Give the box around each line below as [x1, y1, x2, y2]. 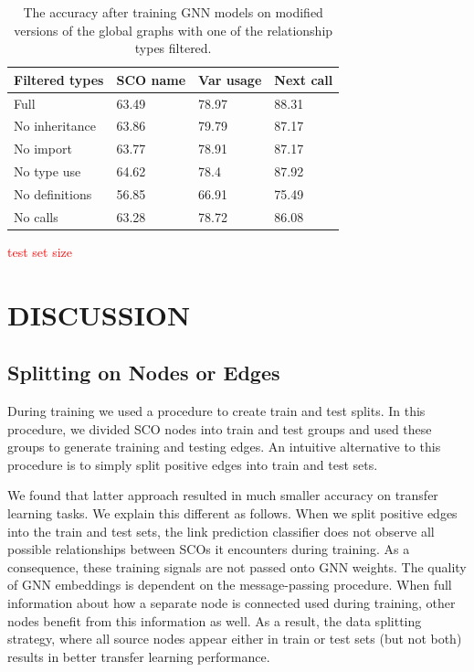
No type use [14, 162, 81, 181]
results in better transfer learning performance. [7, 646, 270, 666]
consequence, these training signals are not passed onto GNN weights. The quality [7, 557, 467, 576]
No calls [14, 207, 58, 226]
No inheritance [14, 116, 96, 135]
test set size [7, 241, 72, 261]
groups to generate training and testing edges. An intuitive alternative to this [7, 437, 441, 456]
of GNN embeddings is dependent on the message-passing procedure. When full [7, 575, 452, 594]
